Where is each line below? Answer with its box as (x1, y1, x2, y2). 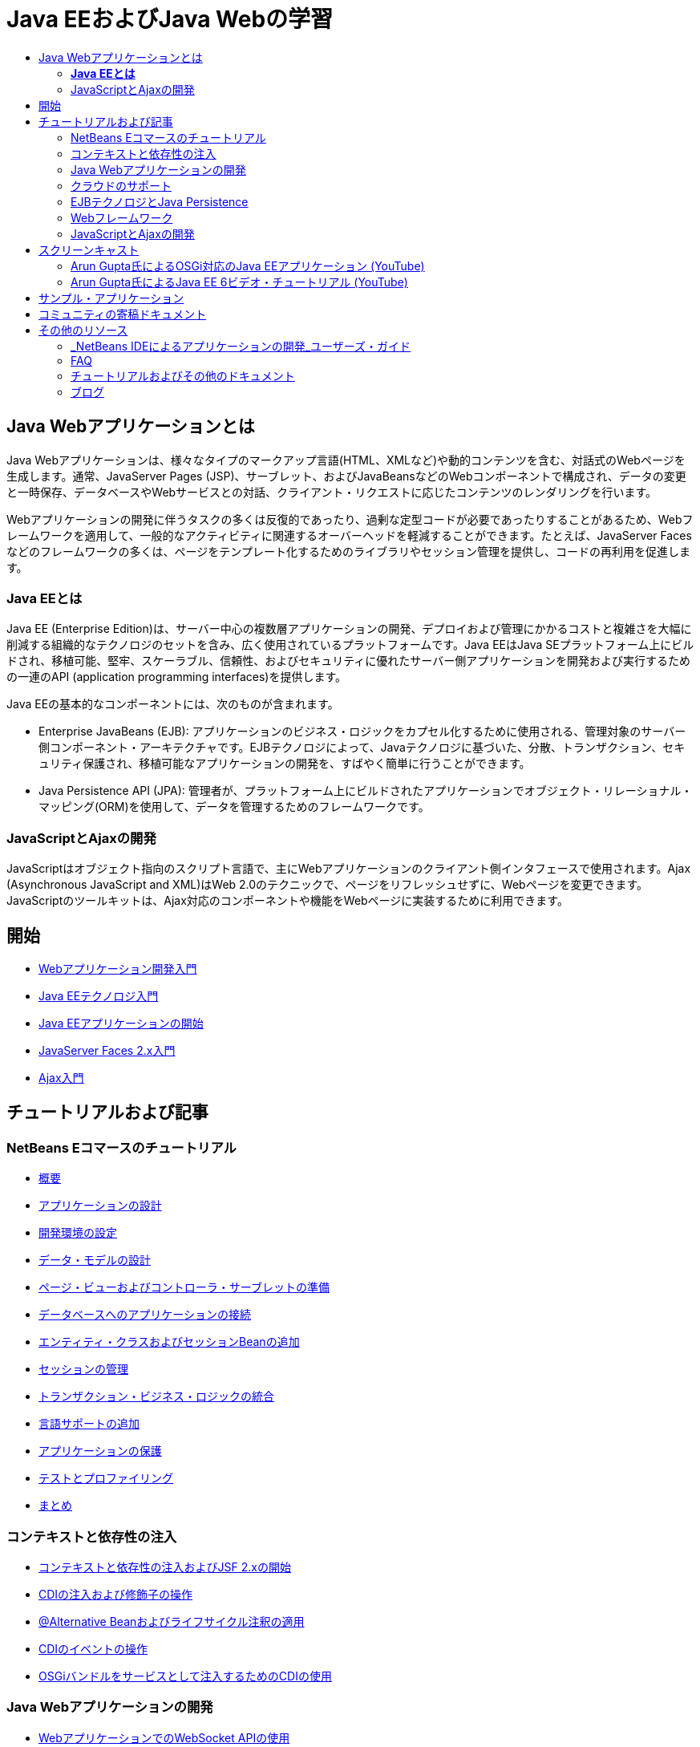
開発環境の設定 (38, 1226, 117, 1240)
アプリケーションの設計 (38, 1198, 162, 1213)
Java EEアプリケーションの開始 (38, 1015, 204, 1030)
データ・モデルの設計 (38, 1253, 151, 1267)
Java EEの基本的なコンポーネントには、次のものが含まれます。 (6, 697, 339, 711)
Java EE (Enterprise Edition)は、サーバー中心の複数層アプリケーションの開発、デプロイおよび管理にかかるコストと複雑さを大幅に (6, 622, 692, 636)
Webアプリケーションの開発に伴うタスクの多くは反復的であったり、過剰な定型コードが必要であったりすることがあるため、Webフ (6, 512, 694, 526)
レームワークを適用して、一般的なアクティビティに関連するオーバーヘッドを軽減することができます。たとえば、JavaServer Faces (6, 528, 692, 542)
